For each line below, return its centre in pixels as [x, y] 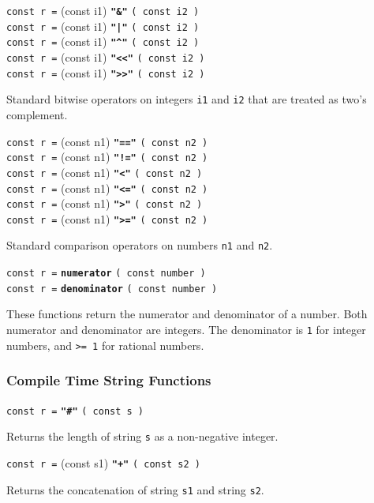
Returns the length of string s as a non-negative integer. [142, 436]
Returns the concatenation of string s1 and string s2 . [135, 489]
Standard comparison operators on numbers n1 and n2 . [140, 245]
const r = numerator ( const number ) [106, 274]
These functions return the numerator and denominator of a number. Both [187, 314]
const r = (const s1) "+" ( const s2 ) [103, 462]
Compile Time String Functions [109, 380]
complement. [37, 114]
